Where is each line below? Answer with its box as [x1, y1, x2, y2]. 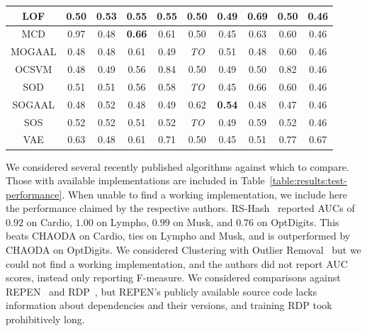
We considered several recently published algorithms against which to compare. [6, 159, 349, 174]
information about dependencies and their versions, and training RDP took [6, 298, 332, 313]
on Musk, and [173, 214, 233, 229]
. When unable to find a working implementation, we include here [62, 186, 348, 201]
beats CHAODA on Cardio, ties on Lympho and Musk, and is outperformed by [6, 228, 351, 243]
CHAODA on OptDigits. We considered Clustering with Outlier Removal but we [6, 242, 361, 257]
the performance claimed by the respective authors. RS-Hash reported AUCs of [6, 201, 355, 215]
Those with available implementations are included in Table [6, 173, 265, 188]
